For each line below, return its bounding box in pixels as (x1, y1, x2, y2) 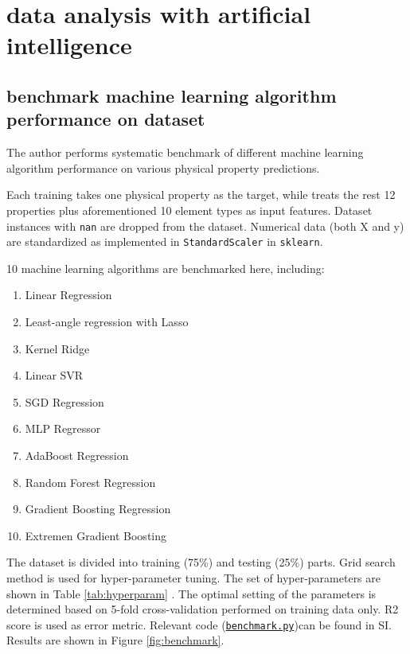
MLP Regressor (25, 420, 101, 437)
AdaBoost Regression (25, 447, 129, 463)
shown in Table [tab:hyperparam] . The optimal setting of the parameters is (6, 585, 377, 601)
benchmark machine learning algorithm (6, 83, 337, 107)
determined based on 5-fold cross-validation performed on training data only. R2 (6, 601, 399, 617)
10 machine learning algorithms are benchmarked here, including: (6, 259, 325, 276)
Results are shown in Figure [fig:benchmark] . (6, 632, 225, 648)
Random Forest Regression (25, 473, 156, 490)
